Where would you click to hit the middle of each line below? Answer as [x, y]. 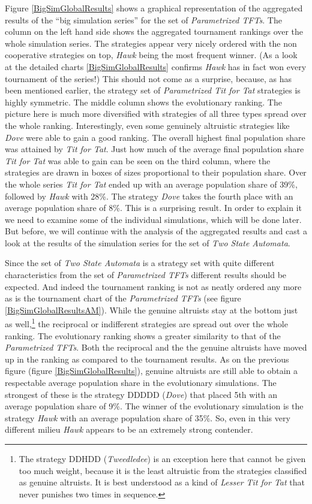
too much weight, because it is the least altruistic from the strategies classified [163, 470]
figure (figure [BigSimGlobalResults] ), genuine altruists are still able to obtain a [151, 371]
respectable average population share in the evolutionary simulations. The [141, 383]
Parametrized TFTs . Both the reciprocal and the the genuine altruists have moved [156, 347]
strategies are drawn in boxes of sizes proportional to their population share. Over [156, 172]
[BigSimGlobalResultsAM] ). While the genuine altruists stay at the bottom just [151, 310]
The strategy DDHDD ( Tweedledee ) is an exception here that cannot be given [162, 459]
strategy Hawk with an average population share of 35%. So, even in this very [148, 417]
